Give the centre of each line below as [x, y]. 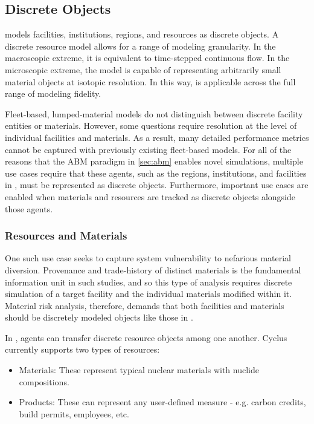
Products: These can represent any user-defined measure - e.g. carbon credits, [162, 402]
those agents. [29, 208]
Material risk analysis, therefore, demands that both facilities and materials [145, 305]
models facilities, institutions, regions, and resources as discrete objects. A [142, 34]
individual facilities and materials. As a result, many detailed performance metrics [157, 137]
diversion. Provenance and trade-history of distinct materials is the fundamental [153, 269]
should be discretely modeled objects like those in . [99, 317]
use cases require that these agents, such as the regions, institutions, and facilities [156, 173]
